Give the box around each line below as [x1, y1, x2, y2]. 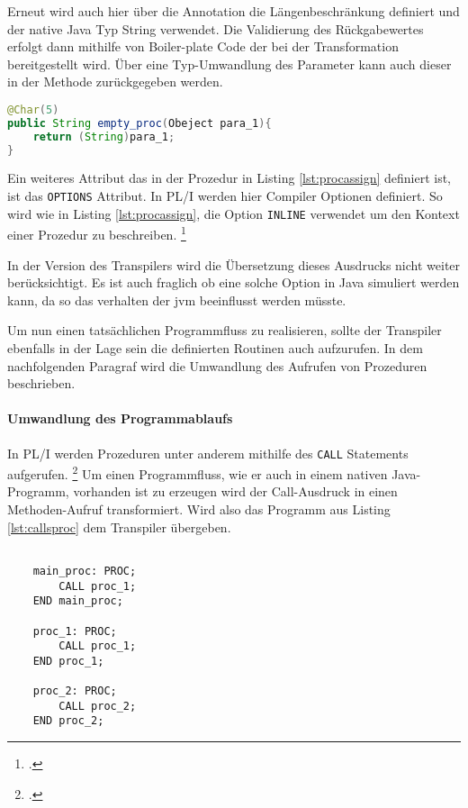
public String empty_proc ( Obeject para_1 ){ [7, 116, 272, 130]
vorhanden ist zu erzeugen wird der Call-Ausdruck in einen [73, 482, 398, 501]
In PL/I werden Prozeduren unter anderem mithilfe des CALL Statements [7, 443, 409, 462]
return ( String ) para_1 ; [32, 130, 175, 143]
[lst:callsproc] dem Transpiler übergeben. [7, 517, 231, 536]
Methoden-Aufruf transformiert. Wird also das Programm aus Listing [7, 500, 391, 519]
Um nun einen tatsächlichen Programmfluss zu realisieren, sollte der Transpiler [7, 321, 442, 340]
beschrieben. [7, 374, 76, 393]
